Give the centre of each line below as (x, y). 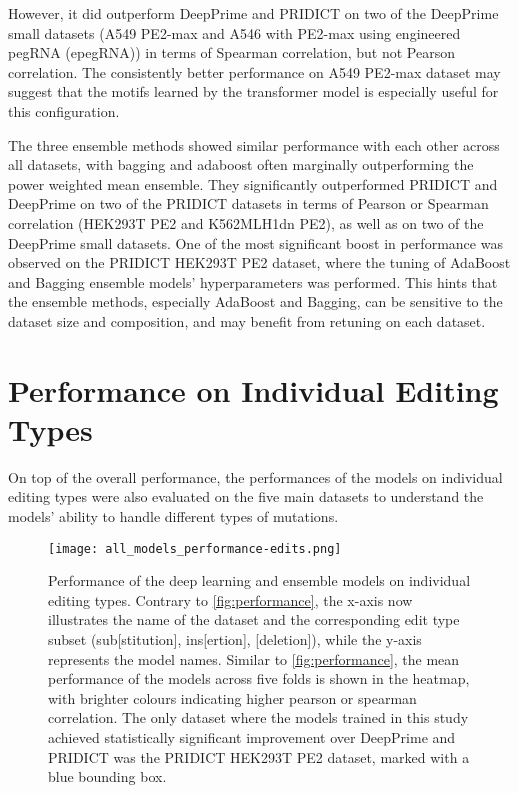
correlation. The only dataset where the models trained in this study (258, 717)
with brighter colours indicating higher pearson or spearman (232, 697)
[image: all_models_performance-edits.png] (195, 548)
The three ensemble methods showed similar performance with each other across (254, 144)
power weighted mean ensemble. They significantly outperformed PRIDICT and (253, 183)
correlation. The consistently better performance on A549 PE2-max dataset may (254, 71)
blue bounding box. (107, 776)
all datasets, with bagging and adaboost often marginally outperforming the (241, 164)
